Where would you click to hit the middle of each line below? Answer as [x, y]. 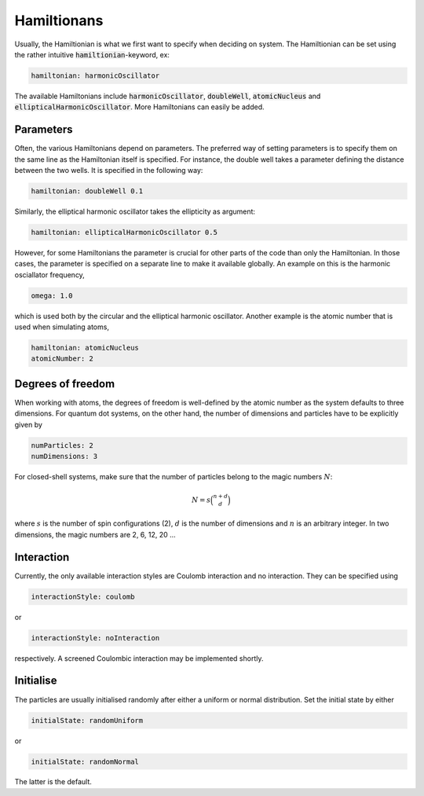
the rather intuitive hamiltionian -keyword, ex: [92, 54]
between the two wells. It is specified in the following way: [109, 170]
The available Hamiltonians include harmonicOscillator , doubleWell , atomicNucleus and [168, 96]
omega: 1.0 [52, 295]
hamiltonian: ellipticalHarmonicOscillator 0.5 [124, 232]
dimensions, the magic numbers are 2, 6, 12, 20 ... [95, 534]
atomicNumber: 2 [62, 359]
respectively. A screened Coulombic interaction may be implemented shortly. [139, 658]
